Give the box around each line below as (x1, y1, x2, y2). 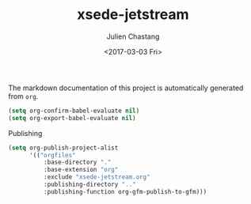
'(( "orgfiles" (29, 151, 77, 159)
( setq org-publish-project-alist (8, 144, 119, 152)
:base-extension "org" (43, 166, 119, 174)
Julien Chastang (106, 32, 160, 41)
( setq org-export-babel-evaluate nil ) (8, 114, 136, 122)
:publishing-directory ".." (43, 180, 136, 189)
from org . (8, 91, 39, 100)
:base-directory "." (43, 158, 112, 167)
